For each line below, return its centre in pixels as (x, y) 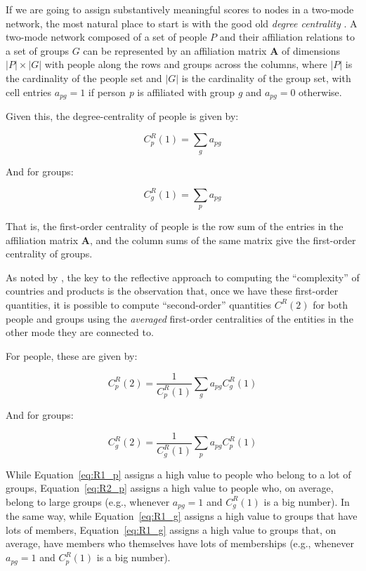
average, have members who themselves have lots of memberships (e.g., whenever (180, 543)
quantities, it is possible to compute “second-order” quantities (139, 304)
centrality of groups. (49, 254)
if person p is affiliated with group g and (175, 92)
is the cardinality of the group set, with (266, 78)
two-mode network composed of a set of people (106, 37)
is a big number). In (307, 501)
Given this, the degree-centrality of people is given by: (122, 116)
